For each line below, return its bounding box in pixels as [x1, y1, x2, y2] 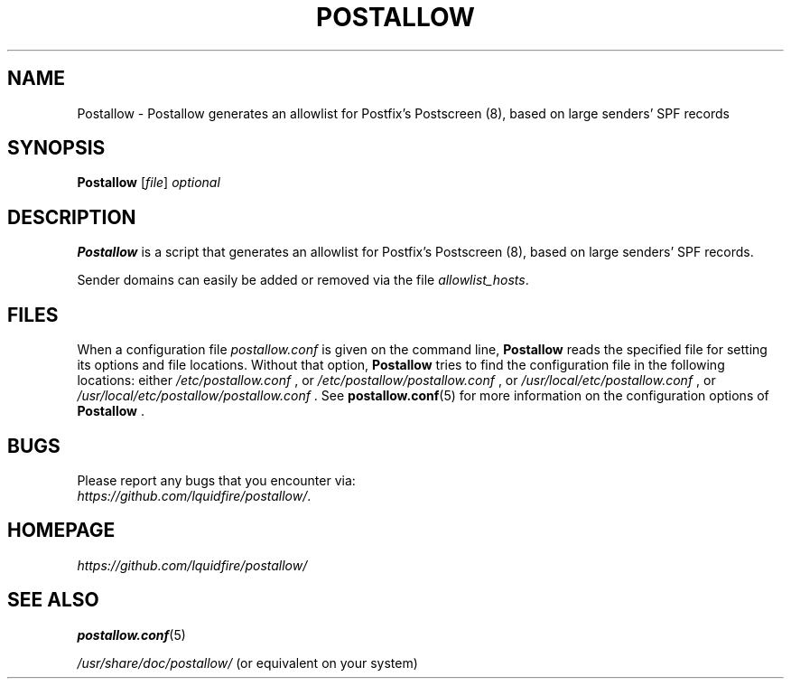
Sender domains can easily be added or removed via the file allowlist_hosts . [77, 272, 529, 288]
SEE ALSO [7, 588, 99, 612]
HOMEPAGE [7, 519, 116, 542]
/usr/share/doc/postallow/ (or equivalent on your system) [77, 654, 418, 671]
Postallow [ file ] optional [77, 174, 220, 191]
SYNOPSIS [7, 136, 106, 160]
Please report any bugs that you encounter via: [77, 472, 356, 488]
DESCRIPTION [7, 205, 136, 229]
